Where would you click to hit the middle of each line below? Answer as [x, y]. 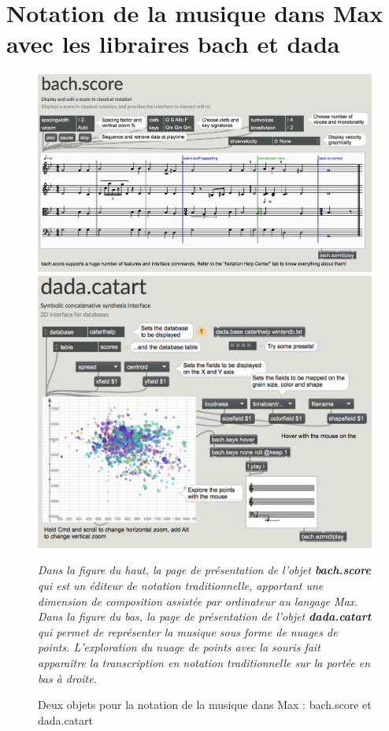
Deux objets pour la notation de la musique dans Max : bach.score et [205, 705]
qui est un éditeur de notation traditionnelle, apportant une [181, 585]
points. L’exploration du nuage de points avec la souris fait [179, 647]
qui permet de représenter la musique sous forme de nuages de [188, 631]
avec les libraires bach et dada [173, 44]
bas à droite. [67, 678]
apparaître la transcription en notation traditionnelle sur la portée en [204, 662]
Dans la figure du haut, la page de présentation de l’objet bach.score [204, 570]
